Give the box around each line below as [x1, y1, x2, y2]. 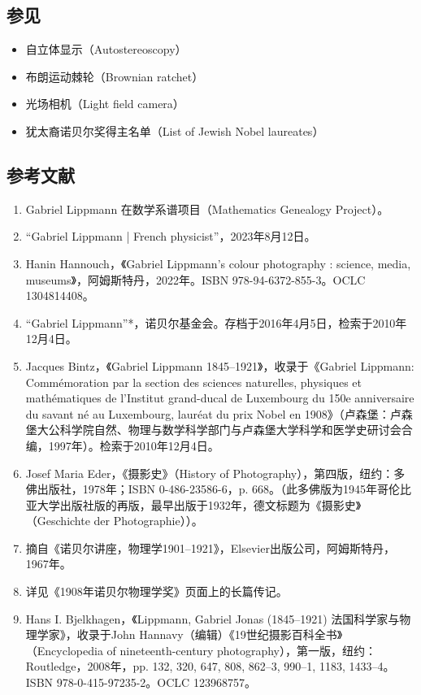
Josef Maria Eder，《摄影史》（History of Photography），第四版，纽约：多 [25, 464, 406, 481]
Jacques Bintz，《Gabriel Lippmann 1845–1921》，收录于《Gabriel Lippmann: [25, 357, 414, 374]
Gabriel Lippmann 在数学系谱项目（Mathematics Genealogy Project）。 [25, 200, 389, 217]
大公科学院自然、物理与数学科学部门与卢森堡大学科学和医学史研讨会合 [37, 421, 413, 438]
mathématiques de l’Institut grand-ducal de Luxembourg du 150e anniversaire [25, 389, 414, 406]
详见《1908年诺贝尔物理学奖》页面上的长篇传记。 [25, 583, 288, 600]
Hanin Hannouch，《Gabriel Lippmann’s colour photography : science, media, [25, 254, 411, 271]
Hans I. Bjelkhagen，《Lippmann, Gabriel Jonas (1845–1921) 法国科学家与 [25, 610, 400, 627]
